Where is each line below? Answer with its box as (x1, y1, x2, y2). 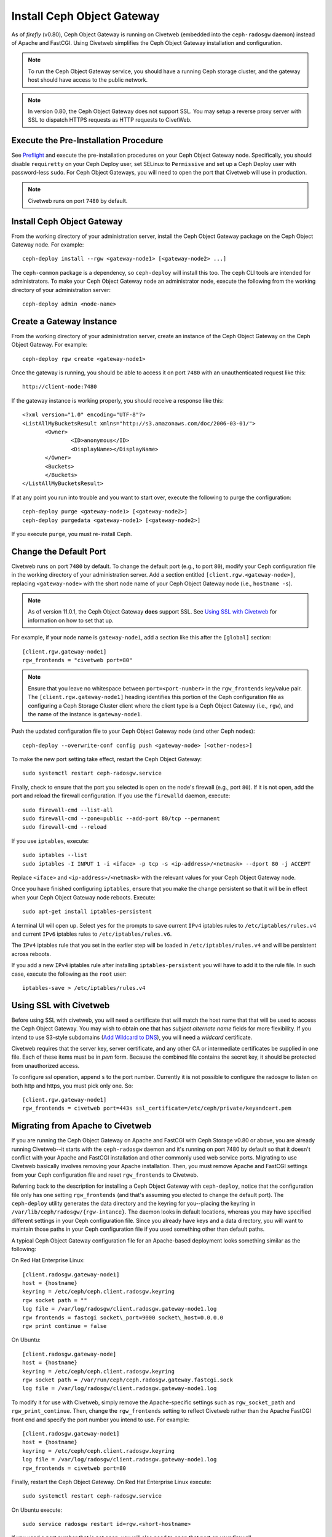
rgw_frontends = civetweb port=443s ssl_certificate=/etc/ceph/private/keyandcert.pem (22, 1105, 291, 1112)
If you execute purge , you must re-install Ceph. (11, 530, 132, 537)
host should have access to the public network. (28, 76, 148, 84)
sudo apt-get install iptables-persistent (22, 908, 152, 915)
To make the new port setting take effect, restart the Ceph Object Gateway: (11, 756, 202, 763)
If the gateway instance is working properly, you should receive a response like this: (11, 397, 224, 404)
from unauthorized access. (11, 1062, 80, 1069)
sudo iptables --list (22, 851, 87, 859)
